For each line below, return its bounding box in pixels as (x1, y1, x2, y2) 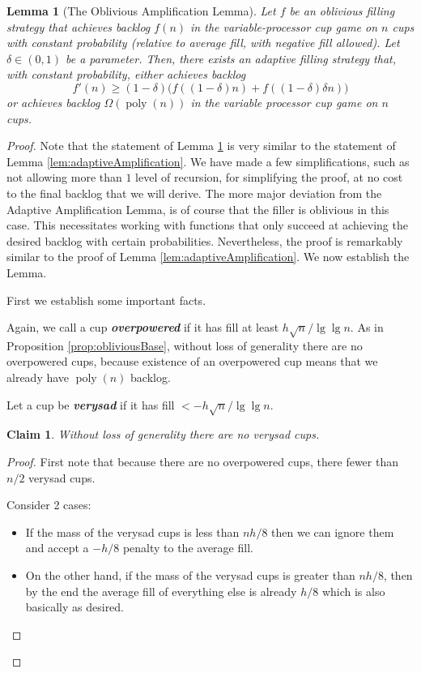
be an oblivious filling (289, 2, 395, 19)
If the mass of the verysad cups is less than (25, 523, 240, 540)
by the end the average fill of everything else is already (25, 582, 297, 599)
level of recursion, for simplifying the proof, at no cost (135, 169, 403, 186)
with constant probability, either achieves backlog (6, 66, 246, 83)
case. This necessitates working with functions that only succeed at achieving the (6, 216, 408, 234)
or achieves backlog (6, 93, 100, 110)
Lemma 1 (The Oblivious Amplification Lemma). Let (6, 2, 276, 19)
